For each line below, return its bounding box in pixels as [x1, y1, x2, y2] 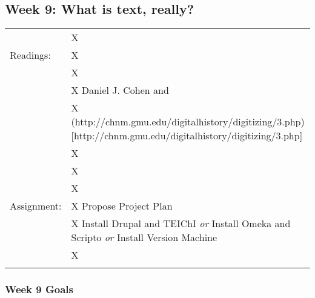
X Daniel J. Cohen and [71, 83, 169, 98]
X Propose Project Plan [71, 199, 173, 213]
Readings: [10, 48, 51, 62]
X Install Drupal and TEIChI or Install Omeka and [71, 216, 291, 231]
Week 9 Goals [5, 282, 73, 297]
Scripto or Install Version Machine [71, 230, 217, 245]
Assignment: [10, 199, 62, 213]
